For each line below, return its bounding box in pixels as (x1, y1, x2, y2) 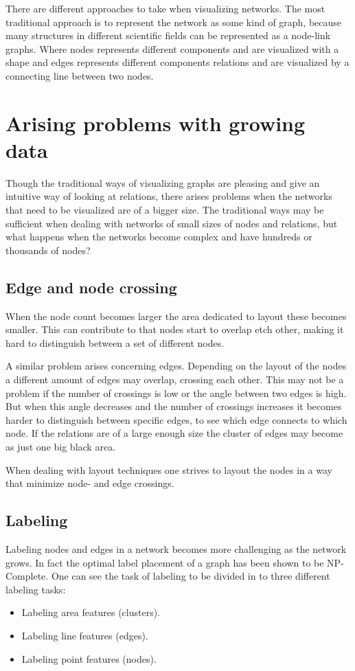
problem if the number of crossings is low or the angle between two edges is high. (5, 385, 347, 400)
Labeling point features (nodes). (21, 651, 157, 666)
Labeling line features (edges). (21, 628, 148, 642)
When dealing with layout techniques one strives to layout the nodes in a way (5, 462, 332, 477)
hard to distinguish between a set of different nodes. (5, 335, 225, 350)
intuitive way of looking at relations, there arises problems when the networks (5, 189, 332, 203)
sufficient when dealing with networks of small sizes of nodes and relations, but (5, 216, 338, 230)
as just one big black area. (5, 439, 116, 453)
